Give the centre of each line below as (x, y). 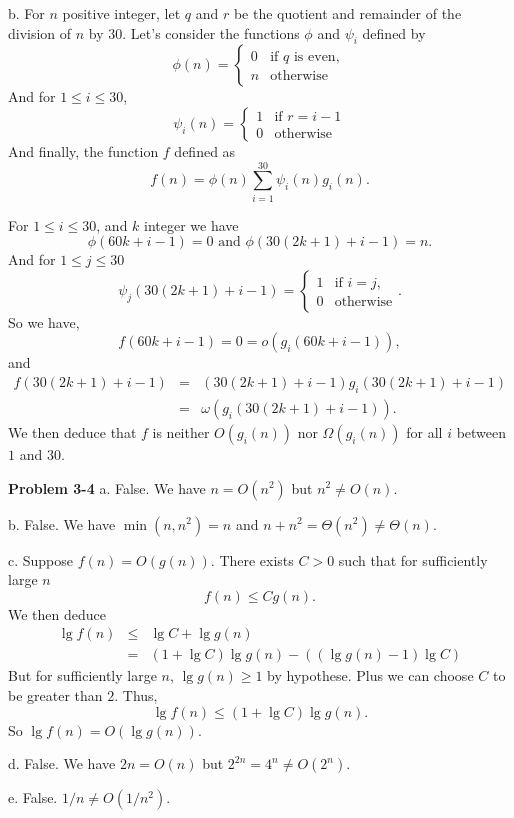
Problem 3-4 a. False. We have (107, 487)
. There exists (252, 559)
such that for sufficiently (413, 559)
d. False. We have (62, 763)
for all (424, 431)
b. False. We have (62, 523)
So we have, (44, 321)
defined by (394, 32)
